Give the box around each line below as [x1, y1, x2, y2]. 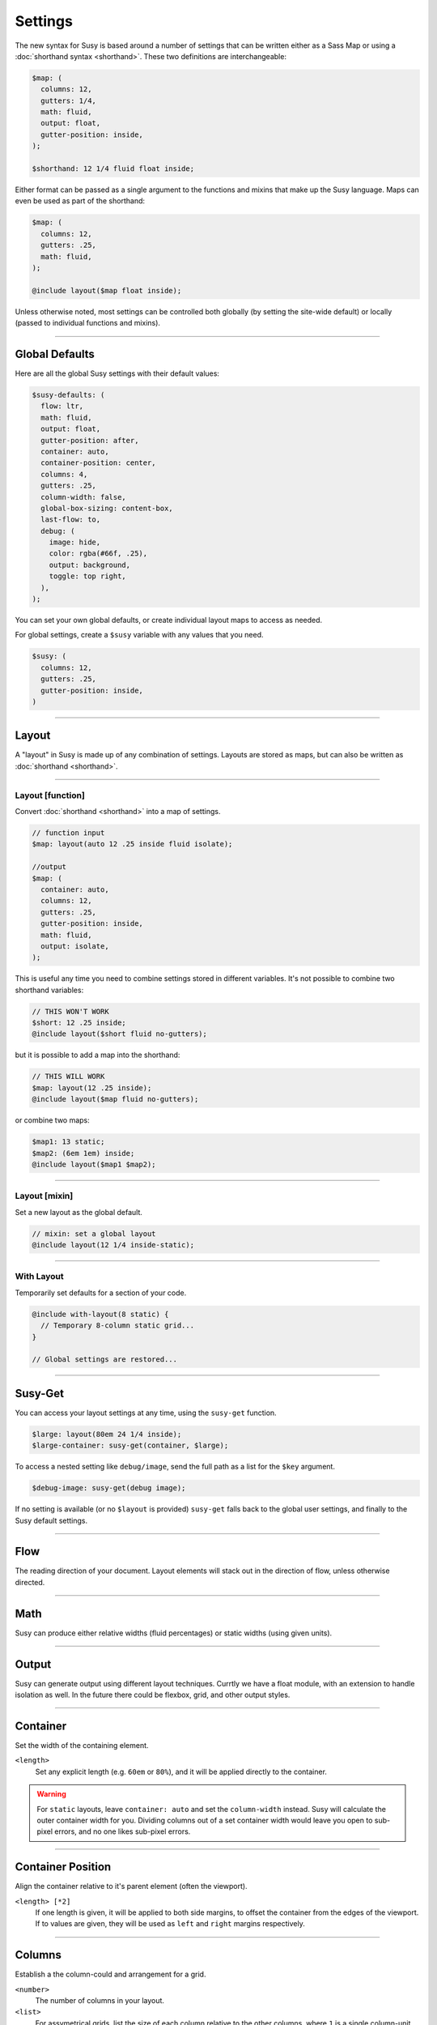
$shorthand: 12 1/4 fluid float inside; [32, 164, 194, 173]
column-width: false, [40, 492, 127, 501]
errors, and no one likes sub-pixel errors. [53, 1827, 191, 1836]
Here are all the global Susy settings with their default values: [15, 369, 220, 378]
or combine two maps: [15, 1115, 91, 1125]
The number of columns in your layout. [35, 1996, 165, 2006]
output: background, [49, 560, 131, 569]
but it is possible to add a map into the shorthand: [15, 1050, 180, 1060]
